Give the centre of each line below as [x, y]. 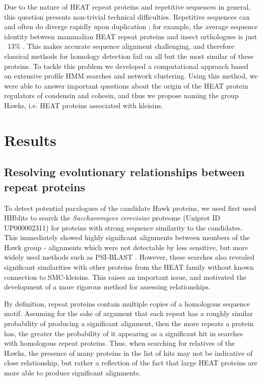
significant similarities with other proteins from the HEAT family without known [129, 267]
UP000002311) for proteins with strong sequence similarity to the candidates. [123, 227]
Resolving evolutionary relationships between [124, 172]
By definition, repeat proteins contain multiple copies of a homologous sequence [127, 303]
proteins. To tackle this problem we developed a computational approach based [126, 66]
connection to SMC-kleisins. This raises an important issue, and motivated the [125, 277]
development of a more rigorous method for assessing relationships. [107, 287]
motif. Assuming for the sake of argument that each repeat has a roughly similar [128, 313]
